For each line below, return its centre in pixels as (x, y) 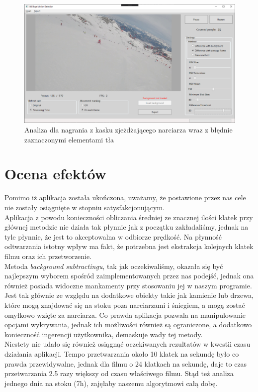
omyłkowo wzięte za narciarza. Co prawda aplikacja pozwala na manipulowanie (125, 315)
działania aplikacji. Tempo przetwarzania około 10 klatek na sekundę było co (122, 353)
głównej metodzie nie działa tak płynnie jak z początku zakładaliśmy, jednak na (127, 227)
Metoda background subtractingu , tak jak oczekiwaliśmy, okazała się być (114, 266)
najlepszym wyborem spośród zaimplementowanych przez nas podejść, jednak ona (129, 276)
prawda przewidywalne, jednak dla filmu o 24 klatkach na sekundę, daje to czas (126, 363)
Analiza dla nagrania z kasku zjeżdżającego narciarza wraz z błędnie (129, 130)
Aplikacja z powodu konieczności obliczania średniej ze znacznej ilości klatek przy (129, 217)
